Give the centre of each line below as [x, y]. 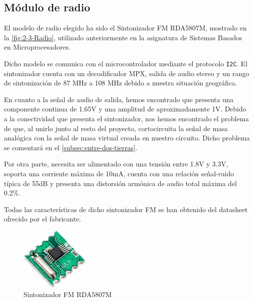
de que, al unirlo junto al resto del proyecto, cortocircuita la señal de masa [116, 128]
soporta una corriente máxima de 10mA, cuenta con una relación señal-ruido [119, 173]
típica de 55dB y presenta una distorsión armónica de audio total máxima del [120, 183]
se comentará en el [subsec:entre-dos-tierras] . [71, 147]
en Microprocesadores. [37, 47]
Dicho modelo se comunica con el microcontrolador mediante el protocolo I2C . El [126, 63]
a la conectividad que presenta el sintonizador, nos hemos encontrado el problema [127, 119]
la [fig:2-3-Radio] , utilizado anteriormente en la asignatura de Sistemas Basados [123, 37]
